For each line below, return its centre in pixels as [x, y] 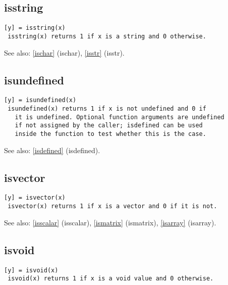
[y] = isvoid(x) [31, 270]
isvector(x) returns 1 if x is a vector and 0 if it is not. [112, 206]
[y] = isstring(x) [35, 28]
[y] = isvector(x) [35, 198]
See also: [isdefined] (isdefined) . [52, 150]
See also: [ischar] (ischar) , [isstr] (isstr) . [64, 52]
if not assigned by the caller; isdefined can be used [109, 126]
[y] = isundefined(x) [40, 100]
